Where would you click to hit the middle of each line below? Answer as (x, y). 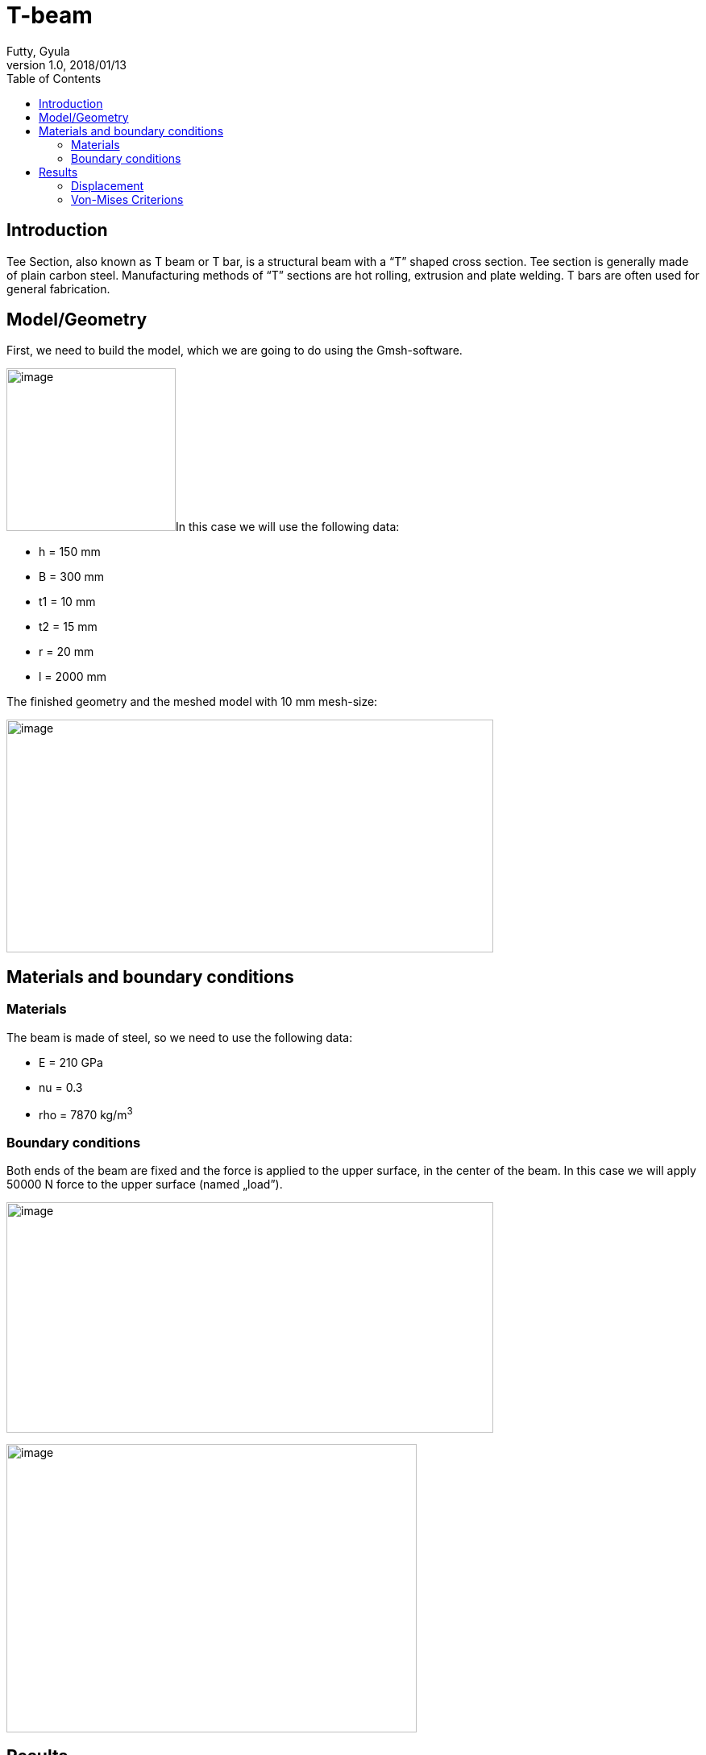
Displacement (108, 185)
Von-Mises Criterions (127, 199)
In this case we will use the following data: (288, 527)
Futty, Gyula (38, 51)
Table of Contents (54, 78)
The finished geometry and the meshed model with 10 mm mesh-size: (192, 702)
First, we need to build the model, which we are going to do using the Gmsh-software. (235, 351)
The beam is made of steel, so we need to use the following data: (180, 1037)
